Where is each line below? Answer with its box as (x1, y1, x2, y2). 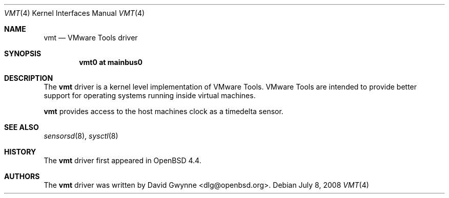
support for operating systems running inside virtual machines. (44, 91, 256, 100)
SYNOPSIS (4, 49, 42, 58)
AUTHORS (4, 172, 40, 181)
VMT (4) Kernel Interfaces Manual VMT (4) (4, 9, 145, 17)
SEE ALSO (4, 123, 39, 131)
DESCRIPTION (4, 74, 53, 82)
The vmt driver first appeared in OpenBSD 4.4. (44, 156, 201, 165)
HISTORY (4, 147, 36, 156)
